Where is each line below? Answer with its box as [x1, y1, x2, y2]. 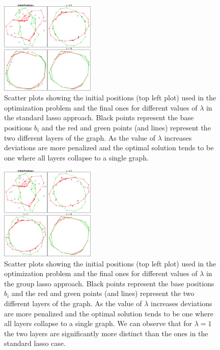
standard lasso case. [4, 338, 66, 348]
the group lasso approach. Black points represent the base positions [4, 278, 214, 288]
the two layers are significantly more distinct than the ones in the [4, 328, 208, 338]
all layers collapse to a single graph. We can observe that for [4, 318, 193, 329]
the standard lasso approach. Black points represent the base [4, 112, 194, 123]
